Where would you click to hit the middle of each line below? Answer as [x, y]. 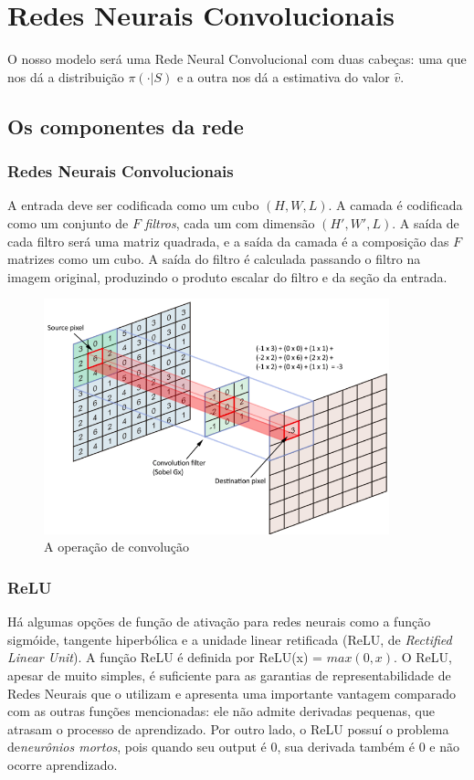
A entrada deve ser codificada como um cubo [133, 205]
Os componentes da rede [126, 126]
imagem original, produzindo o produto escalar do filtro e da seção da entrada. [227, 276]
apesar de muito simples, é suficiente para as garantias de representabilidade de [229, 675]
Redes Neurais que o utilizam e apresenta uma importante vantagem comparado [232, 693]
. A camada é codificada [395, 205]
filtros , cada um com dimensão [230, 222]
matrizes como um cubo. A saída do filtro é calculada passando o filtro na [214, 259]
